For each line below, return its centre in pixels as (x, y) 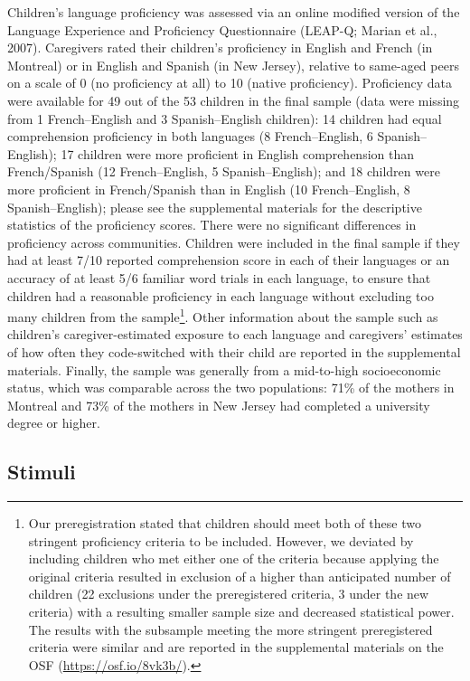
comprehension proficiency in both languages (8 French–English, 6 (190, 136)
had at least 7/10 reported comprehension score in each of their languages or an (229, 260)
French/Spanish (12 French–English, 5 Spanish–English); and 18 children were (224, 171)
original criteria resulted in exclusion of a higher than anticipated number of (240, 576)
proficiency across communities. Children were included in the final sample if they (234, 242)
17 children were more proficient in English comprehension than (238, 153)
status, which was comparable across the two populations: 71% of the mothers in (231, 388)
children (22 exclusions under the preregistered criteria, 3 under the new (229, 594)
